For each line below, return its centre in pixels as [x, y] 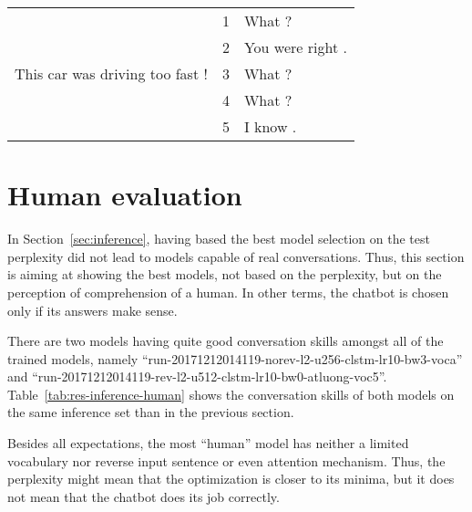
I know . [270, 126]
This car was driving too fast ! [111, 73]
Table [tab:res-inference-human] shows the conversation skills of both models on [231, 394]
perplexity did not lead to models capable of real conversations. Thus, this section [236, 256]
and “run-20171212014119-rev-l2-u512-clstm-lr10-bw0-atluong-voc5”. [197, 376]
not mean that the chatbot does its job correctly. [144, 496]
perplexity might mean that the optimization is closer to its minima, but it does [231, 479]
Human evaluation [125, 195]
